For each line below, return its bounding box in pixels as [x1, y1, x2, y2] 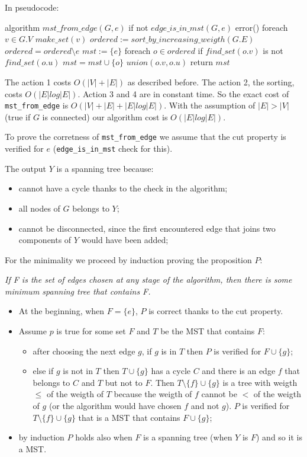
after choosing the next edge [33, 344, 135, 357]
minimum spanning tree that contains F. [5, 285, 151, 297]
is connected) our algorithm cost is [42, 110, 168, 123]
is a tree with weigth [222, 376, 298, 388]
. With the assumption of [164, 99, 256, 111]
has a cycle [151, 365, 190, 377]
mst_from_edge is [5, 99, 69, 111]
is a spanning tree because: [56, 162, 154, 174]
